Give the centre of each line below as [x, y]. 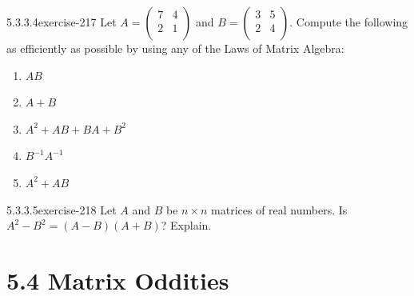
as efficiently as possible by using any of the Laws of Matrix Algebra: [175, 48]
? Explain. [186, 225]
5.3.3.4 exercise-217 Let [62, 22]
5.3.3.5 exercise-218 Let [62, 209]
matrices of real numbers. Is [279, 209]
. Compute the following [349, 22]
